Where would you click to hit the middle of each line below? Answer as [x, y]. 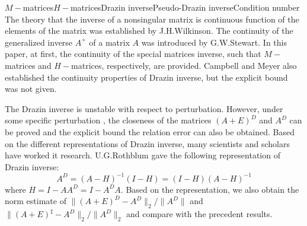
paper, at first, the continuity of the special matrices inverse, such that [133, 54]
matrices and [28, 65]
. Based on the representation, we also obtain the [210, 189]
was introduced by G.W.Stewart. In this [214, 42]
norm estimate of [36, 201]
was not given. [31, 89]
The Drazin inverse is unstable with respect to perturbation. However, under [144, 108]
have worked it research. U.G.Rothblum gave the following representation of [143, 155]
